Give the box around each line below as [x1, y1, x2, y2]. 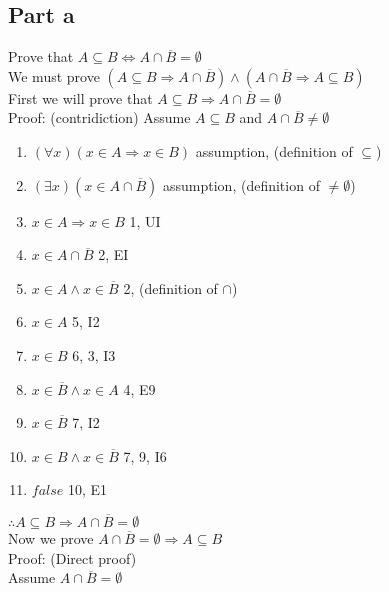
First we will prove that [8, 87, 153, 108]
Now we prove [8, 528, 94, 549]
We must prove [8, 65, 100, 86]
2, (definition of [123, 277, 218, 298]
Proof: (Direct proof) [8, 547, 137, 568]
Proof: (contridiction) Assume [8, 107, 191, 128]
